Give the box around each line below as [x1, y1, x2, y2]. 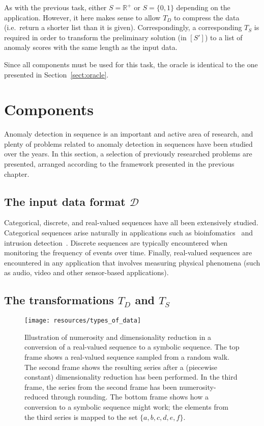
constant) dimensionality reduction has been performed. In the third [24, 371, 238, 382]
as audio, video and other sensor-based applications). [4, 267, 169, 278]
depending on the [176, 2, 230, 12]
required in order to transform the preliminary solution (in [4, 32, 187, 42]
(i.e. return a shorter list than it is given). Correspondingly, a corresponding [4, 22, 242, 33]
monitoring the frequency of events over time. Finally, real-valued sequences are [4, 247, 252, 258]
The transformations [4, 292, 114, 308]
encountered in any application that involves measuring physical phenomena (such [4, 257, 260, 268]
